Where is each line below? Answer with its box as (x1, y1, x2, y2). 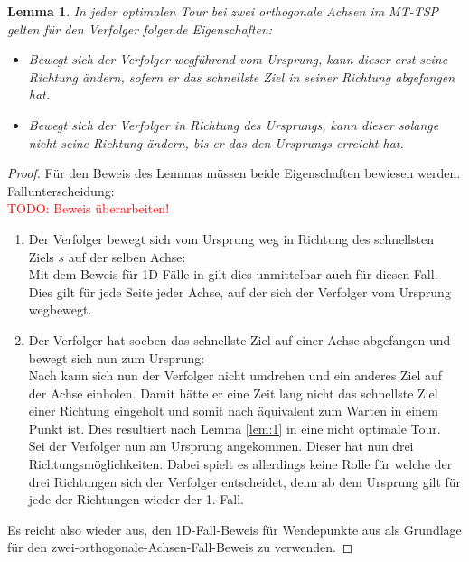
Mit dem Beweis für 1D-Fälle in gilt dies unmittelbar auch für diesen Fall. (28, 265, 438, 284)
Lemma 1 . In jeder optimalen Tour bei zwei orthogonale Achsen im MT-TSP (7, 2, 439, 20)
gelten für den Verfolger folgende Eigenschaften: (7, 19, 273, 38)
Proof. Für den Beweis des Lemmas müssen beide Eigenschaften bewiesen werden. (7, 164, 461, 183)
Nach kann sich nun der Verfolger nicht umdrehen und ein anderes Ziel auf (28, 366, 443, 385)
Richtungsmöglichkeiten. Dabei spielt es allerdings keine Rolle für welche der (28, 454, 453, 473)
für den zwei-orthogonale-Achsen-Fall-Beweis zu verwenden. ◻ (7, 538, 353, 557)
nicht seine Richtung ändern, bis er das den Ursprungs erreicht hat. (28, 133, 404, 152)
